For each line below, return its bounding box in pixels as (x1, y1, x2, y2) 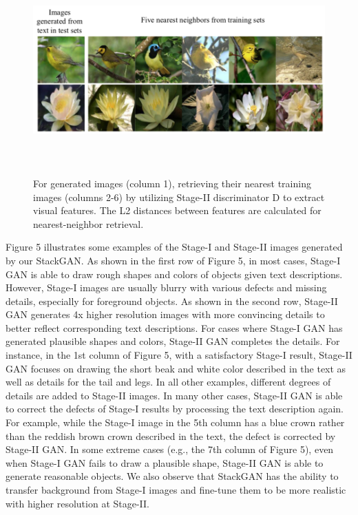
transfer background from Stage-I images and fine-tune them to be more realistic (6, 483, 346, 497)
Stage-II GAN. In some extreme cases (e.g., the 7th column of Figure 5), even (6, 442, 334, 456)
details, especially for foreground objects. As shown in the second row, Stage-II (6, 293, 338, 308)
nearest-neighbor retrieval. (33, 216, 144, 231)
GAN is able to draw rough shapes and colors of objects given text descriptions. (6, 266, 343, 281)
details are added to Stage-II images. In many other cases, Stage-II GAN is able (6, 388, 343, 402)
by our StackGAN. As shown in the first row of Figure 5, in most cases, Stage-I (6, 253, 341, 267)
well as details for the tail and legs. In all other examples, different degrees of (6, 375, 331, 389)
